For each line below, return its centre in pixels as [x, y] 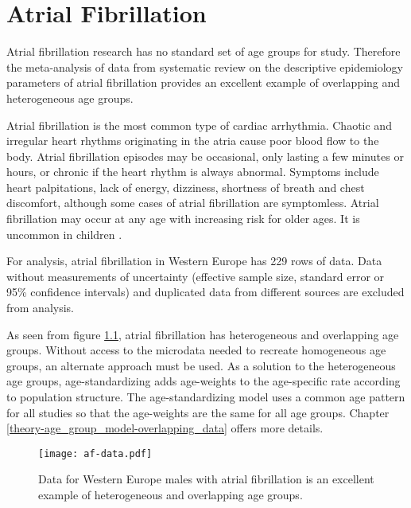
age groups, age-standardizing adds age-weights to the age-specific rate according [204, 381]
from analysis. [40, 308]
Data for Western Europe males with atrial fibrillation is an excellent [206, 479]
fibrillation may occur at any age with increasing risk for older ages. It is [183, 219]
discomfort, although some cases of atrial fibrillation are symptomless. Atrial [193, 203]
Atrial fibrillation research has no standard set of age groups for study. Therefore [204, 51]
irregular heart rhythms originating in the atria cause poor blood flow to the [193, 141]
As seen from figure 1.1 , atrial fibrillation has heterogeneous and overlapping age [203, 334]
